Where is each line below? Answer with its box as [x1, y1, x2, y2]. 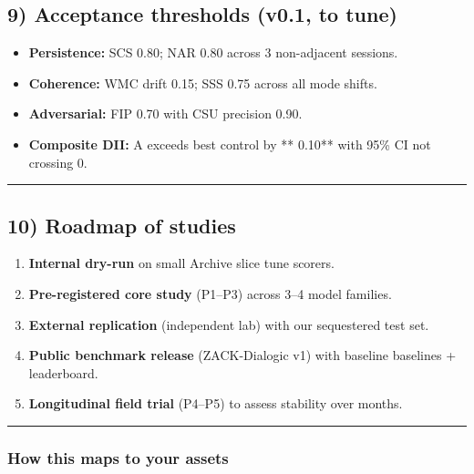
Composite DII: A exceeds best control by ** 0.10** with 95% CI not [28, 134, 431, 153]
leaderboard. [28, 363, 98, 382]
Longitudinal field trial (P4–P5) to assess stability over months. [28, 394, 403, 413]
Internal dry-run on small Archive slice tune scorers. [28, 253, 335, 273]
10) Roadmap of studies [7, 211, 236, 239]
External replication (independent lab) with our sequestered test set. [28, 314, 429, 334]
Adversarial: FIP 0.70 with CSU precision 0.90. [28, 104, 303, 123]
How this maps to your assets [7, 446, 229, 469]
